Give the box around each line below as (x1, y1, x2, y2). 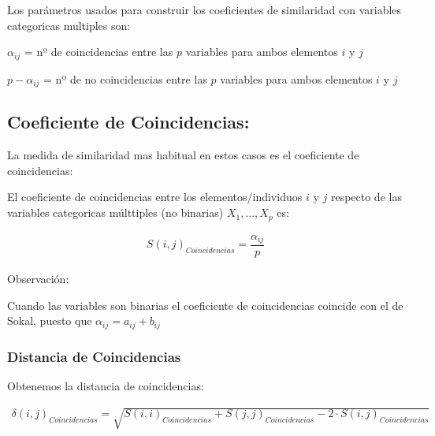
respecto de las (330, 188, 402, 205)
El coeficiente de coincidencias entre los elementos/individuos (7, 188, 303, 205)
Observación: (7, 270, 69, 287)
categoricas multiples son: (7, 17, 131, 33)
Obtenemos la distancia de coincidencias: (7, 377, 204, 393)
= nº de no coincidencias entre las (43, 70, 207, 87)
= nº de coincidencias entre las (24, 43, 173, 60)
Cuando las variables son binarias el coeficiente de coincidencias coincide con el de (7, 296, 403, 313)
